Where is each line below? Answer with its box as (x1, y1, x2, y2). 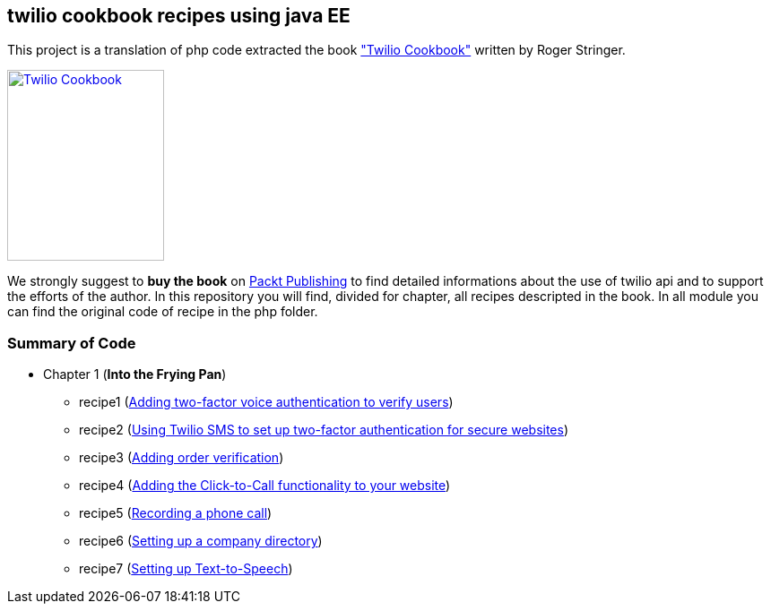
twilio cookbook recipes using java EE (7, 4, 351, 27)
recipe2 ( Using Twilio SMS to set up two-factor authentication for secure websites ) (79, 422, 569, 438)
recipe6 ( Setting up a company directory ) (79, 533, 323, 549)
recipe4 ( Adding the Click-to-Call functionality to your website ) (79, 478, 451, 494)
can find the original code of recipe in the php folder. (7, 304, 318, 320)
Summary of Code (7, 333, 136, 352)
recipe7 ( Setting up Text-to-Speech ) (79, 561, 293, 577)
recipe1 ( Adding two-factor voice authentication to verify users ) (79, 394, 454, 410)
